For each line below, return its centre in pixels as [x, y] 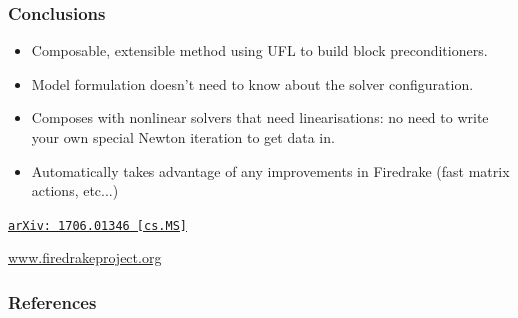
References [52, 301]
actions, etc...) [75, 190]
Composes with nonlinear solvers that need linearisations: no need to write [260, 117]
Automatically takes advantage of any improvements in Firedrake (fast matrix [270, 170]
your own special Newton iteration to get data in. [183, 137]
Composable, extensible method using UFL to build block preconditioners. [259, 50]
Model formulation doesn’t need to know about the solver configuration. [252, 83]
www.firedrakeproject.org [85, 257]
